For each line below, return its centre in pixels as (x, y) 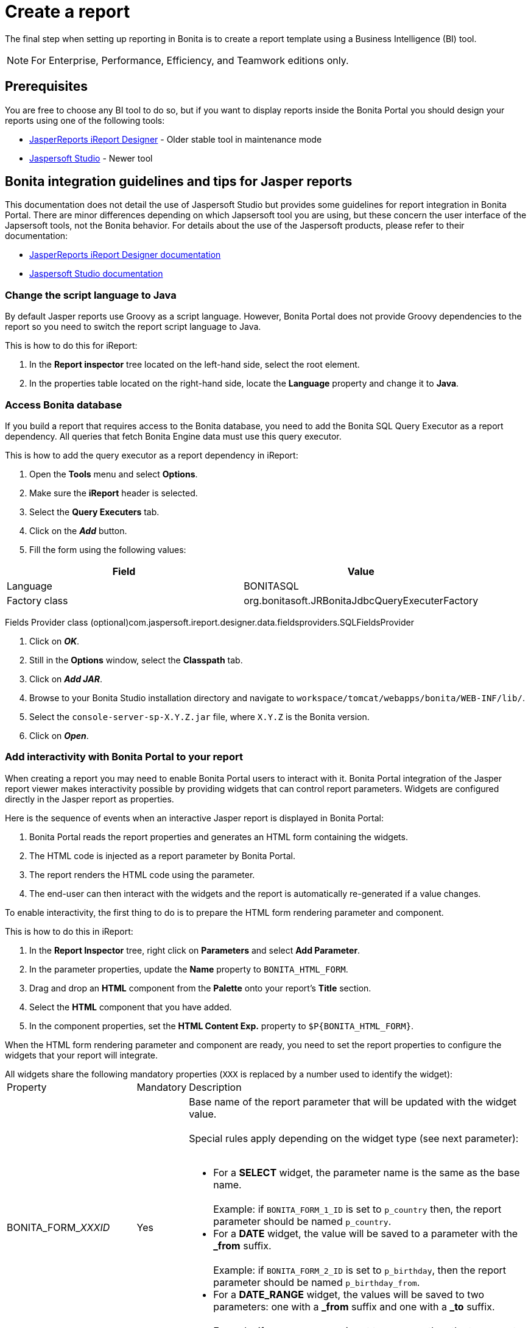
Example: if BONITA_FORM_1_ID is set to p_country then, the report (357, 1209)
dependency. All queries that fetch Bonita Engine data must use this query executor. (173, 436)
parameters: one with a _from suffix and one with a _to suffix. (354, 1306)
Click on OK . (55, 641)
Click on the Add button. (78, 530)
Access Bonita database (64, 405)
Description (215, 1087)
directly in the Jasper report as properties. (90, 799)
